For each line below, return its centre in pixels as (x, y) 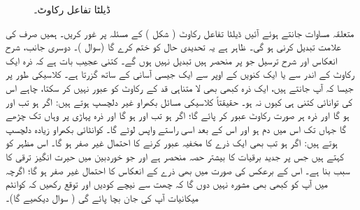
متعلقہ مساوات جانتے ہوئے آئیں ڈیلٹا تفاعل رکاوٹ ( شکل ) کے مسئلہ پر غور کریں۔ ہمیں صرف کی (180, 33)
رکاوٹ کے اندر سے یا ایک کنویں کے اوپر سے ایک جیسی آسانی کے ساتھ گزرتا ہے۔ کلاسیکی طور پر (180, 74)
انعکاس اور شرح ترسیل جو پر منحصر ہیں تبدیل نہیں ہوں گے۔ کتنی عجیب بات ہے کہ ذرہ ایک (172, 60)
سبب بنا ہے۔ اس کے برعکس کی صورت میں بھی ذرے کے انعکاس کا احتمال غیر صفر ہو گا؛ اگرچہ (178, 170)
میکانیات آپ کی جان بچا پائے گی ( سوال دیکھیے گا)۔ (102, 197)
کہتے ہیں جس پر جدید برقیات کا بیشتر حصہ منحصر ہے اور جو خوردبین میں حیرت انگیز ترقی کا (175, 156)
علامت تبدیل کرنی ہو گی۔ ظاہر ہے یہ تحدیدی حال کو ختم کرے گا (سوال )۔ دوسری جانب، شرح (173, 47)
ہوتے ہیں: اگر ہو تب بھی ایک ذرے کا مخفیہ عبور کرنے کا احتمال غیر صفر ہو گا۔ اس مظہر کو (172, 142)
